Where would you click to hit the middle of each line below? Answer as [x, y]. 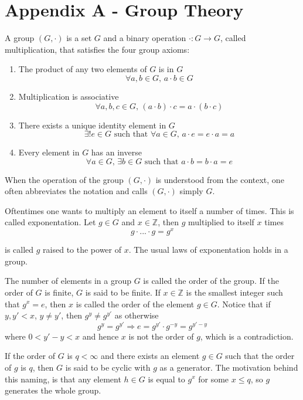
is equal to [166, 379]
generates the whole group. [53, 390]
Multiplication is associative [69, 96]
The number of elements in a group [68, 281]
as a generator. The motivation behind [229, 367]
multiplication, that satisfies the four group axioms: [97, 49]
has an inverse [116, 152]
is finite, [59, 292]
